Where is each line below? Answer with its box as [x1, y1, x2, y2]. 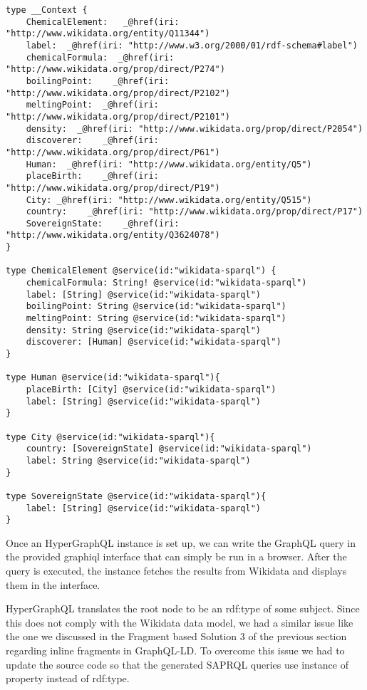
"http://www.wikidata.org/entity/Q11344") [6, 28, 210, 39]
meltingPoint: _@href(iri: [26, 100, 159, 110]
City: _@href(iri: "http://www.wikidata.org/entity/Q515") [26, 194, 312, 205]
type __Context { [6, 5, 88, 15]
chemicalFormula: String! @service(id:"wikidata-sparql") [26, 278, 307, 288]
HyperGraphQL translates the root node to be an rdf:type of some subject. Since [6, 601, 360, 616]
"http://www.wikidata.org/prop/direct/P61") [6, 147, 220, 157]
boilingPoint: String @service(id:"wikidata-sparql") [26, 301, 286, 312]
